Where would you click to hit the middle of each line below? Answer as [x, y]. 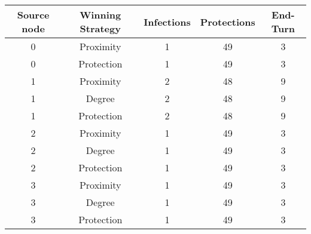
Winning [100, 15]
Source [33, 15]
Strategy [100, 28]
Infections [167, 21]
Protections [228, 21]
